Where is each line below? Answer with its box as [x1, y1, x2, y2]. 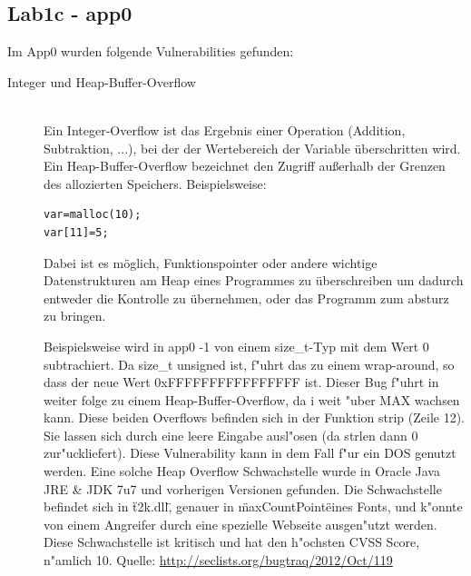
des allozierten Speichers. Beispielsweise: [44, 174, 267, 193]
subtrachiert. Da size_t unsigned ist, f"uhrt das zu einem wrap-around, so [44, 354, 455, 373]
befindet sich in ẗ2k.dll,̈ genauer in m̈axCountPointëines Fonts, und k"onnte [44, 497, 463, 516]
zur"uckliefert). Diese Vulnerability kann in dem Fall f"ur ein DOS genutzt [44, 443, 456, 462]
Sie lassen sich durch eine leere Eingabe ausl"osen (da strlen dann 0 [44, 425, 418, 444]
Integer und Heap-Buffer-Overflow [7, 72, 196, 91]
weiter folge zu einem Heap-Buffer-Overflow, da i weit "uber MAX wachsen [44, 390, 460, 409]
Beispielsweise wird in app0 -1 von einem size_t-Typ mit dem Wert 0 [44, 336, 429, 355]
